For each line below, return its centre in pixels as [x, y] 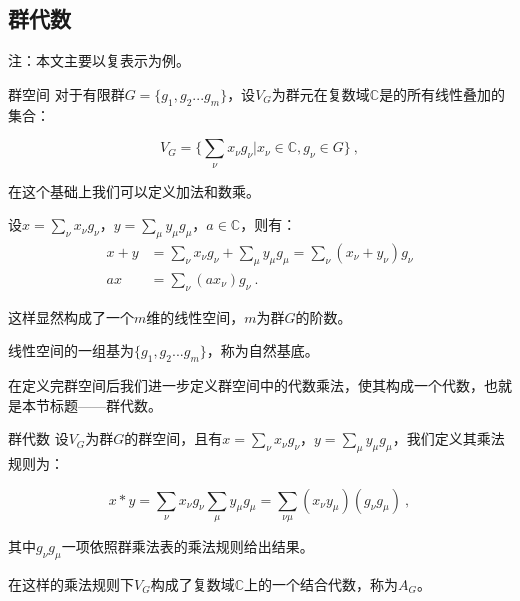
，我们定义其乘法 [448, 438]
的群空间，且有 [173, 438]
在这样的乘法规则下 [71, 583]
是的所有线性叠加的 [442, 93]
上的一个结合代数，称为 [321, 583]
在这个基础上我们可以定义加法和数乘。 [134, 190]
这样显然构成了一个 [71, 316]
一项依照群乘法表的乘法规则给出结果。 [187, 545]
